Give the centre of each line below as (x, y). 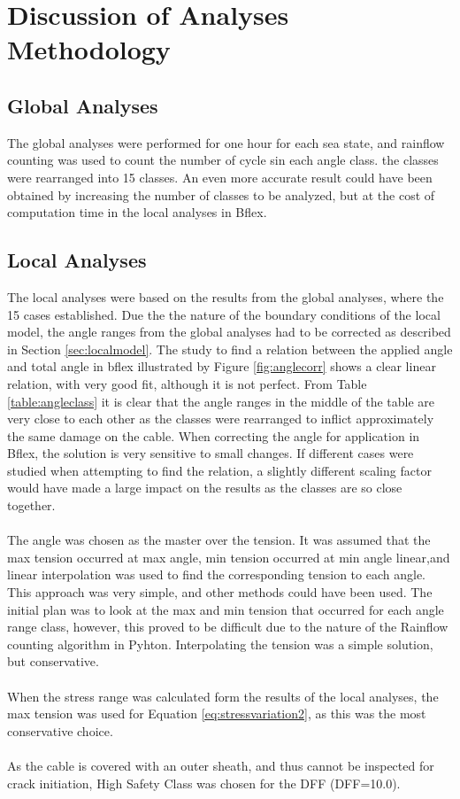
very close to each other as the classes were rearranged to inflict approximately (221, 419)
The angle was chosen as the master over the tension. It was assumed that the (219, 540)
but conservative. (53, 661)
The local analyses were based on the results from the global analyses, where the (226, 296)
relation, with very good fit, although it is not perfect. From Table (187, 383)
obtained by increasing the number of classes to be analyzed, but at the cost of (221, 194)
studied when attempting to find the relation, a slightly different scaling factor (219, 470)
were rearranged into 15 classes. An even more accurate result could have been (220, 177)
